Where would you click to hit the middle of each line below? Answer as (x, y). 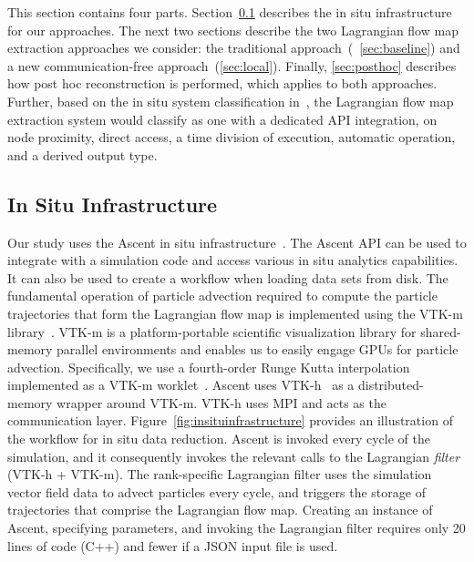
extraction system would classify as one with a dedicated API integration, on (222, 119)
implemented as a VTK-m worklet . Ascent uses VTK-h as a (181, 385)
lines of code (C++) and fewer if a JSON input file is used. (173, 545)
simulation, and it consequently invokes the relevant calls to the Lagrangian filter (234, 456)
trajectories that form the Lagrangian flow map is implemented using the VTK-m (235, 313)
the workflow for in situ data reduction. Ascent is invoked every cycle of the (219, 439)
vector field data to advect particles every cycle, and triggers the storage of (216, 491)
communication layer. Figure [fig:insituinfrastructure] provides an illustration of (230, 420)
